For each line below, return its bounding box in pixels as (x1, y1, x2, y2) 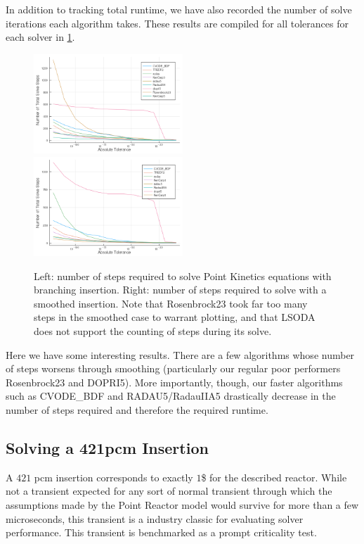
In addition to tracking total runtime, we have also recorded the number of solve (6, 2, 352, 16)
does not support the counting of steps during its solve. (34, 324, 272, 338)
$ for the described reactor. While (201, 469, 347, 484)
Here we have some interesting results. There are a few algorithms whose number (6, 347, 355, 362)
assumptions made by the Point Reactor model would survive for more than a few (6, 497, 359, 512)
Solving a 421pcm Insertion (6, 436, 209, 458)
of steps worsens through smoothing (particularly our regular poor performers (6, 361, 341, 376)
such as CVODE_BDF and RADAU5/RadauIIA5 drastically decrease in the (6, 388, 336, 403)
